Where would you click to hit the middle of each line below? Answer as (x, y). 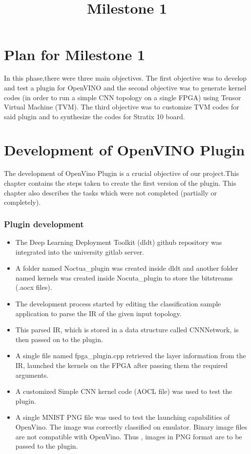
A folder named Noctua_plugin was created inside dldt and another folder (127, 268)
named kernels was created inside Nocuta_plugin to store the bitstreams (124, 277)
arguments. (32, 375)
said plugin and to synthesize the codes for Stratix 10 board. (94, 116)
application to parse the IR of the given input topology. (98, 313)
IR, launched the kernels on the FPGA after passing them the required (122, 365)
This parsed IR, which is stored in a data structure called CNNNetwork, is (127, 330)
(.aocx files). (34, 287)
